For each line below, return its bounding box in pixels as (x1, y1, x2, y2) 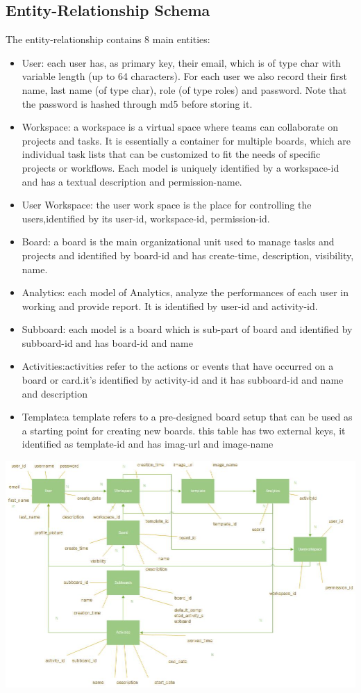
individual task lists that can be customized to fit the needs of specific (22, 147, 321, 161)
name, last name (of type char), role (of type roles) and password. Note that (22, 82, 347, 97)
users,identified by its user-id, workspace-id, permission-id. (22, 211, 270, 225)
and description (22, 386, 88, 400)
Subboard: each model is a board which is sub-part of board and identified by (22, 322, 353, 336)
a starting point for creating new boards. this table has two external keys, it (22, 423, 346, 437)
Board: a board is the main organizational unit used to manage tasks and (22, 234, 335, 249)
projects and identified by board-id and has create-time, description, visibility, (22, 247, 354, 262)
